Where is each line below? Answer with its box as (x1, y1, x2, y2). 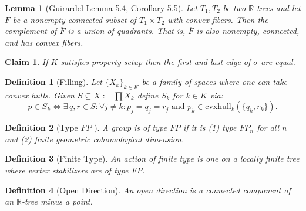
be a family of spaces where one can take (142, 75, 287, 87)
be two (223, 2, 246, 13)
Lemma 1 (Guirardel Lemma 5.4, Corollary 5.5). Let (5, 2, 197, 13)
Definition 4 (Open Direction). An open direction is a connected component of (5, 183, 291, 196)
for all (257, 121, 279, 134)
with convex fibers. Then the (167, 13, 268, 25)
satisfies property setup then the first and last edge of (60, 56, 251, 68)
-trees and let (254, 2, 301, 13)
